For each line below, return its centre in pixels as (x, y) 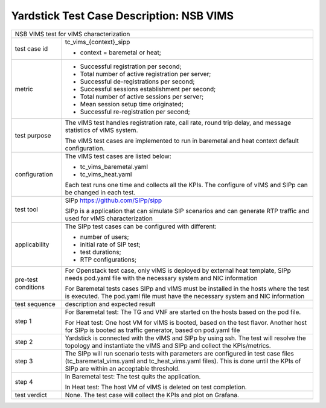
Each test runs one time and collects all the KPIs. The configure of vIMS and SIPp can (186, 185)
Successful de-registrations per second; (137, 81)
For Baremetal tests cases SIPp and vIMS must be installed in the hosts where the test (187, 288)
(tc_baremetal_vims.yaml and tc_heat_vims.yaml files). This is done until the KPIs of (183, 361)
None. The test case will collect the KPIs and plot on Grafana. (152, 395)
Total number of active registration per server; (145, 74)
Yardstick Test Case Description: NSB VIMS (123, 16)
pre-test (27, 279)
